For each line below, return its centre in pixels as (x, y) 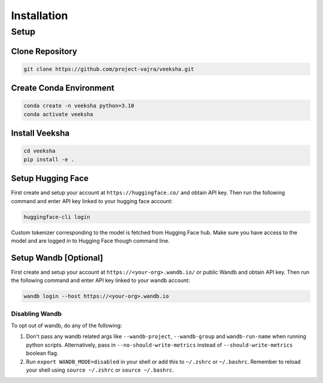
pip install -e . (49, 159)
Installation (39, 16)
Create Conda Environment (63, 88)
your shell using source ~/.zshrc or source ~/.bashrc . (100, 370)
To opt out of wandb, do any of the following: (67, 326)
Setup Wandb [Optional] (57, 258)
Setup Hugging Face (50, 178)
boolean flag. (42, 353)
